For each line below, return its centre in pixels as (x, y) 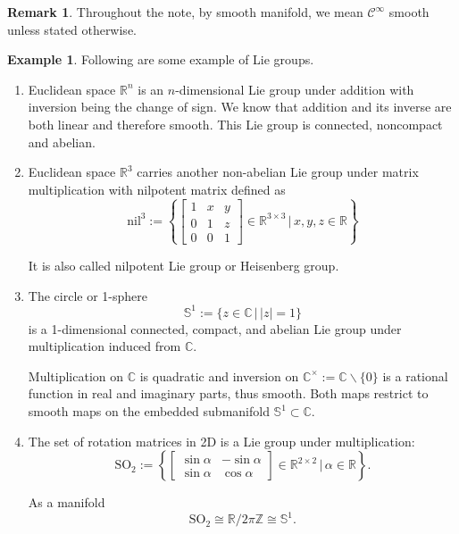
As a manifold (67, 502)
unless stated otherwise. (72, 29)
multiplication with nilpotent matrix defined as (157, 189)
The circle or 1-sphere (88, 295)
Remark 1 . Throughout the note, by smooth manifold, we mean (185, 12)
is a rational (415, 375)
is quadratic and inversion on (219, 375)
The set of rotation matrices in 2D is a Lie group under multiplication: (221, 441)
